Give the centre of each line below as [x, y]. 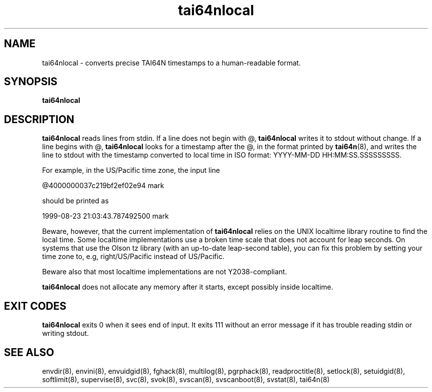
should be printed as [75, 201]
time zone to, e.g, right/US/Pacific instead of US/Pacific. [133, 257]
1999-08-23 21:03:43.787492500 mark [106, 216]
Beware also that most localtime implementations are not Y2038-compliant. [164, 272]
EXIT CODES [35, 306]
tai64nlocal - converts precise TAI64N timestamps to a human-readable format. [171, 63]
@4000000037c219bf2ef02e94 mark [103, 186]
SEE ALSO [29, 352]
